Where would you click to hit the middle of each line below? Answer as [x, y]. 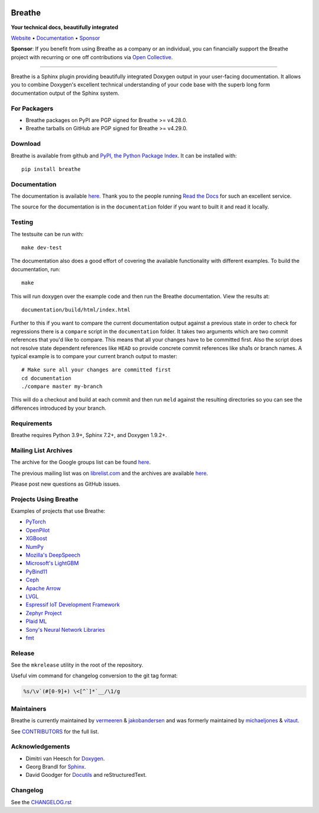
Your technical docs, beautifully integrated [64, 27]
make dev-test [42, 248]
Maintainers [29, 709]
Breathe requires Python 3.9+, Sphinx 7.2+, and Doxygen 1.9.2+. [89, 435]
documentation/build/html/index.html [76, 310]
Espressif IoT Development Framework [73, 605]
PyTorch [36, 522]
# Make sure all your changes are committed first [96, 370]
